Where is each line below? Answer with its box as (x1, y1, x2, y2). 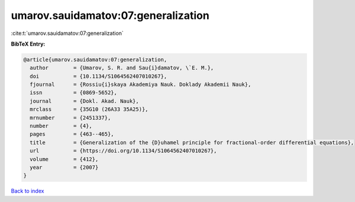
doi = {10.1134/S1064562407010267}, (30, 73, 167, 79)
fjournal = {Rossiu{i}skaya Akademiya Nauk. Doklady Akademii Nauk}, (30, 81, 251, 88)
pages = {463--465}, (30, 131, 115, 137)
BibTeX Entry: (11, 40, 46, 47)
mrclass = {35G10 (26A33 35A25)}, (30, 106, 149, 113)
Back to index (11, 187, 44, 195)
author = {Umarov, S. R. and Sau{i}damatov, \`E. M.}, (30, 65, 214, 71)
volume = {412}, (30, 156, 99, 162)
